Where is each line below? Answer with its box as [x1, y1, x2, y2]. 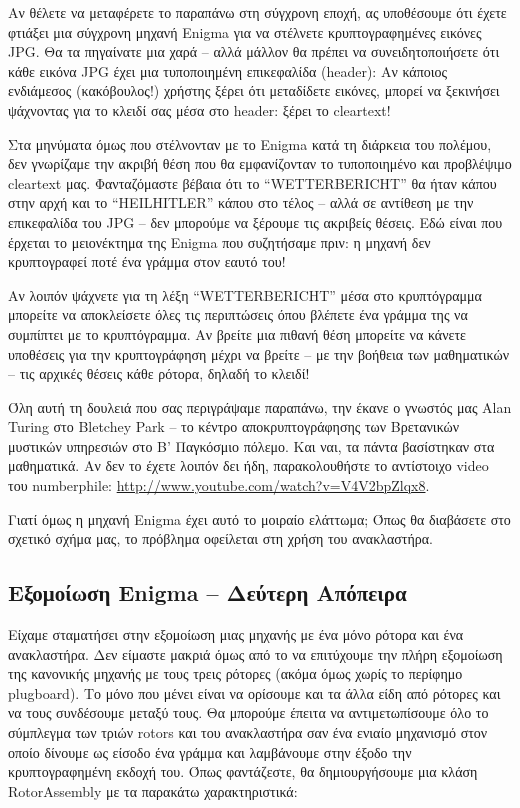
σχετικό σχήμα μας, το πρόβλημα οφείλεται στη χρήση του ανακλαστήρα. [8, 528, 434, 549]
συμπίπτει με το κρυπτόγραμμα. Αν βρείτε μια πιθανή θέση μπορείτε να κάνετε [8, 323, 466, 344]
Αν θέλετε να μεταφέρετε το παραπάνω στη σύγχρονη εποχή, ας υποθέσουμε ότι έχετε [8, 2, 507, 22]
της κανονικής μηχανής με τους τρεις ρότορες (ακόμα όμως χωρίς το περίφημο [8, 663, 463, 684]
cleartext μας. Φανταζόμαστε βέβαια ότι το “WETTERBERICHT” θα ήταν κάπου [8, 172, 497, 193]
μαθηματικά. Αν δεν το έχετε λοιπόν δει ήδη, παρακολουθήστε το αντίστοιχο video [8, 455, 489, 476]
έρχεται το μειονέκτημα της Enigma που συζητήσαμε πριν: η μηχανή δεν [8, 231, 431, 252]
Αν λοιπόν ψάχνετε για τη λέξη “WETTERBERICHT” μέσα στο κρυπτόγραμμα [8, 284, 482, 305]
